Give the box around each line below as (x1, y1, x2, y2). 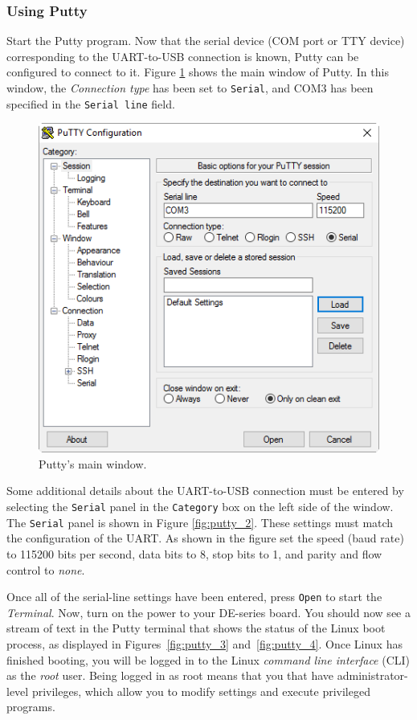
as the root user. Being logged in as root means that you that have (6, 667, 334, 684)
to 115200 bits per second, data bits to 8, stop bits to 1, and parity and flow (6, 545, 382, 562)
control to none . (6, 561, 85, 578)
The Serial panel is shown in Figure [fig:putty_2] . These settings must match (6, 513, 394, 530)
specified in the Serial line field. (6, 95, 175, 112)
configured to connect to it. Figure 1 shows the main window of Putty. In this (6, 63, 389, 80)
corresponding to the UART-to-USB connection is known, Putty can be (6, 47, 359, 64)
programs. (6, 698, 55, 715)
